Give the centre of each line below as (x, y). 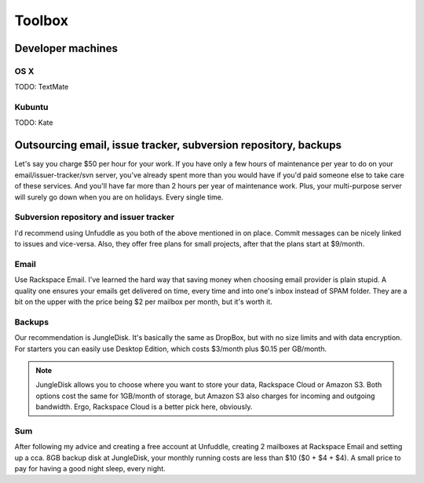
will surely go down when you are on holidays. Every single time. (119, 197)
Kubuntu (31, 108)
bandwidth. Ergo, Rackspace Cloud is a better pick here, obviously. (144, 407)
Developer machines (66, 48)
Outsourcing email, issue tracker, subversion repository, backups (178, 145)
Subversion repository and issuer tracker (95, 218)
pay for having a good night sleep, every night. (90, 468)
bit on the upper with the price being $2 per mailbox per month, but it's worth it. (143, 302)
